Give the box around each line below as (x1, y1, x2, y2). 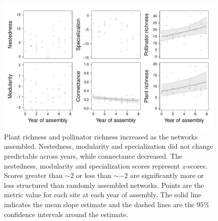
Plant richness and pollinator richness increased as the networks (4, 131, 198, 141)
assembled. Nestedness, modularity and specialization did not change (4, 141, 213, 151)
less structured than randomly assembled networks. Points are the (4, 179, 204, 190)
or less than (76, 170, 111, 180)
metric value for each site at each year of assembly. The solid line (4, 189, 202, 200)
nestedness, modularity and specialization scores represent (4, 160, 180, 171)
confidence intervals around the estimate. (4, 209, 128, 219)
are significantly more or (130, 170, 204, 180)
